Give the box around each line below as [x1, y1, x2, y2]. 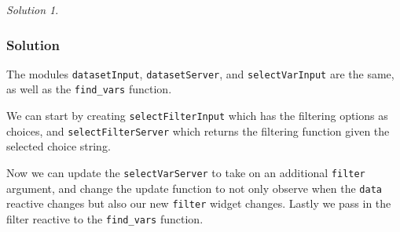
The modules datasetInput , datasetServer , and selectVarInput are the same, [6, 65, 394, 82]
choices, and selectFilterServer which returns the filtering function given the [6, 122, 390, 139]
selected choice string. [6, 138, 111, 154]
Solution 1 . [6, 2, 59, 17]
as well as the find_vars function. [6, 81, 172, 97]
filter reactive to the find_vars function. [6, 211, 204, 227]
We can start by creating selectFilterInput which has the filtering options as [6, 107, 388, 124]
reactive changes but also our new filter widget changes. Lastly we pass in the [6, 195, 391, 212]
